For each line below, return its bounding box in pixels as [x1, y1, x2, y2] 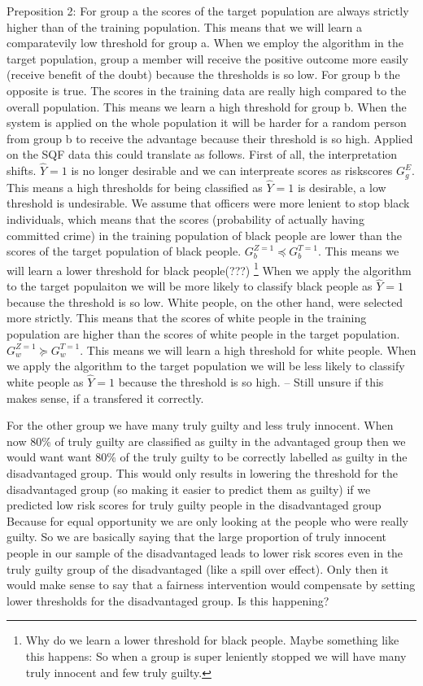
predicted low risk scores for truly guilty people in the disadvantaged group [7, 496, 382, 513]
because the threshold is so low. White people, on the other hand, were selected [7, 293, 403, 310]
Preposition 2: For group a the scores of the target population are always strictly [7, 2, 409, 19]
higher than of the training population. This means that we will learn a [7, 18, 363, 35]
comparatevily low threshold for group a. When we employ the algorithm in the [7, 34, 403, 51]
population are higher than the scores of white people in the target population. [7, 326, 400, 343]
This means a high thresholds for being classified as [7, 178, 263, 195]
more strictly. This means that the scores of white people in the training [7, 309, 367, 326]
